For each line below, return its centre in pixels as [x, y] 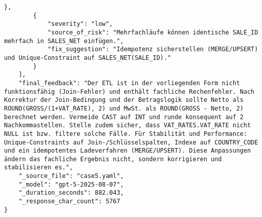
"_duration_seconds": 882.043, [71, 193]
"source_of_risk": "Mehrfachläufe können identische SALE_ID [153, 32]
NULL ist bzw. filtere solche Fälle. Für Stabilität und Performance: [126, 134]
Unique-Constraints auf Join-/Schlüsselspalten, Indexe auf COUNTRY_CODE [131, 142]
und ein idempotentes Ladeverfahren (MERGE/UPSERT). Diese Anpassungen [127, 151]
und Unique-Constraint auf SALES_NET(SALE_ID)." [88, 58]
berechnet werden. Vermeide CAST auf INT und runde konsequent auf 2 [124, 117]
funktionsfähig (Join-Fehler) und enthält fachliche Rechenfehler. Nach [129, 92]
